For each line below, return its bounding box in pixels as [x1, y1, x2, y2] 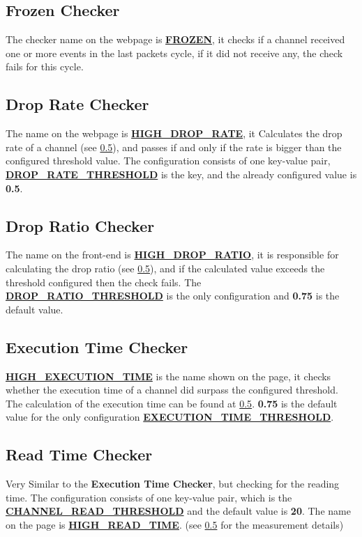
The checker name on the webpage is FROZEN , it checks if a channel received [6, 32, 345, 47]
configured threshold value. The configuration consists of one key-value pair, [6, 153, 331, 168]
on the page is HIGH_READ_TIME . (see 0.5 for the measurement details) [6, 517, 344, 531]
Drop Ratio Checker [6, 215, 155, 236]
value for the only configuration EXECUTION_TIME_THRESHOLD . [6, 410, 334, 424]
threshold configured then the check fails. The [6, 274, 202, 289]
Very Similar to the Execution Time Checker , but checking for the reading [6, 476, 340, 491]
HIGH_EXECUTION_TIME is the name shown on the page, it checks [6, 368, 331, 383]
